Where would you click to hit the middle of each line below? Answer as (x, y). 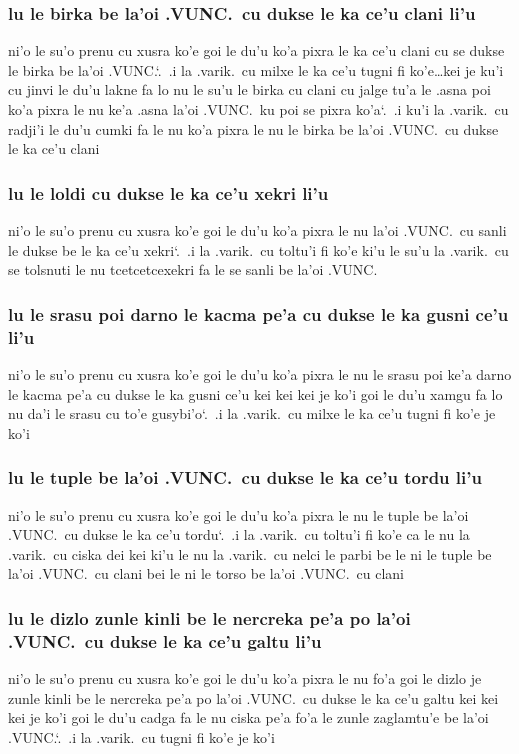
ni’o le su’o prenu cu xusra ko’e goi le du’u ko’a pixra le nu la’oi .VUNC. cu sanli (257, 230)
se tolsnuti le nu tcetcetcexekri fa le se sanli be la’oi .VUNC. (193, 269)
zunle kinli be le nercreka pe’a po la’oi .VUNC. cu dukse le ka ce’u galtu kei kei (253, 697)
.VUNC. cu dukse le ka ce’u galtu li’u (165, 640)
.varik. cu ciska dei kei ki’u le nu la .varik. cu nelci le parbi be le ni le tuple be (250, 553)
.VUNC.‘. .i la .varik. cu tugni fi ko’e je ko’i (141, 736)
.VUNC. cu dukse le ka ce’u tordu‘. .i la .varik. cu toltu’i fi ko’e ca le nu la (239, 534)
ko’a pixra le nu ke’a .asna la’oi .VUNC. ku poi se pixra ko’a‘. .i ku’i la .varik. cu (258, 109)
